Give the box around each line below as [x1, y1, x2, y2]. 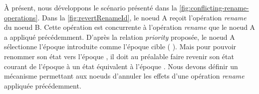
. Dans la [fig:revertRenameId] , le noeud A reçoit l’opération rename [37, 12, 247, 22]
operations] [4, 12, 38, 22]
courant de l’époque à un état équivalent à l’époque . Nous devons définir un [4, 61, 238, 71]
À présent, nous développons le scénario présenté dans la [4, 2, 177, 12]
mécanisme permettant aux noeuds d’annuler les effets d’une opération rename [4, 71, 245, 81]
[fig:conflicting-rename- [179, 2, 249, 12]
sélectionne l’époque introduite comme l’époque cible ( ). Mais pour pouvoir [4, 41, 237, 52]
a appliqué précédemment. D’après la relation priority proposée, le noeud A [4, 31, 235, 42]
